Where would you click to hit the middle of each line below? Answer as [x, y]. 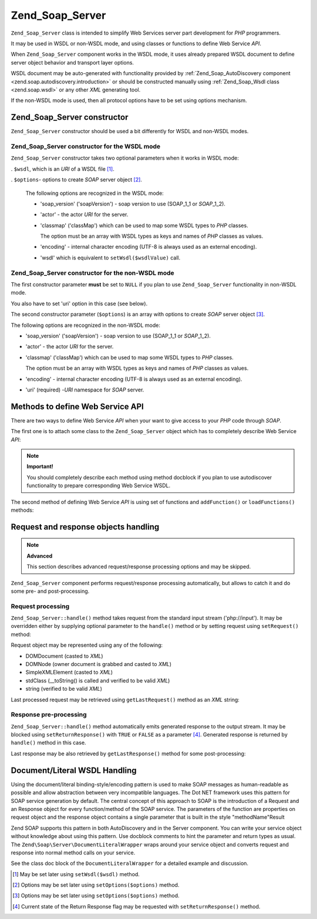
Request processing [40, 606]
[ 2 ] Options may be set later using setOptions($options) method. [96, 885]
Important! [40, 467]
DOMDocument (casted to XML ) [64, 656]
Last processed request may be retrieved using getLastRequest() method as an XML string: [125, 700]
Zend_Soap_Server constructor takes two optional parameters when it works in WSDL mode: [125, 158]
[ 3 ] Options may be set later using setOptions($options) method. [96, 896]
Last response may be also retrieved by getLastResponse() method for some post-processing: [128, 754]
